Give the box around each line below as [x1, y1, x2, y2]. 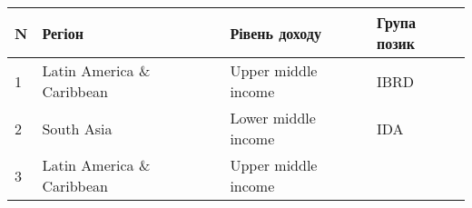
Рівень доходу [230, 22, 321, 44]
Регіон [42, 22, 84, 44]
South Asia [42, 117, 113, 139]
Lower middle [230, 107, 316, 128]
